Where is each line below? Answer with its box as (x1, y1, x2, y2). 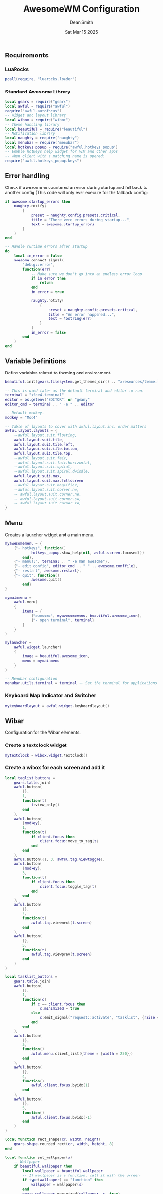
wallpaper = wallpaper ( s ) (31, 1182, 83, 1187)
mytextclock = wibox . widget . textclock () (5, 753, 88, 758)
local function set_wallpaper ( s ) (5, 1155, 73, 1160)
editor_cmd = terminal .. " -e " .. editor (5, 402, 95, 407)
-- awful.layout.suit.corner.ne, (14, 492, 81, 497)
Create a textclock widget (5, 742, 67, 748)
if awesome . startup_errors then (5, 199, 70, 204)
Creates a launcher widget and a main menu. (5, 532, 95, 538)
